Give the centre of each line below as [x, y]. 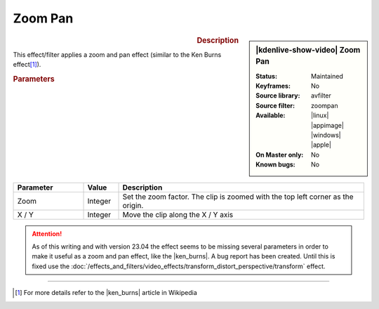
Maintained [327, 76]
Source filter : [275, 105]
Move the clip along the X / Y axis [178, 214]
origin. [133, 205]
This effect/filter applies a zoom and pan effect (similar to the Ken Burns [117, 54]
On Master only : [280, 154]
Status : [266, 76]
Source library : [278, 96]
